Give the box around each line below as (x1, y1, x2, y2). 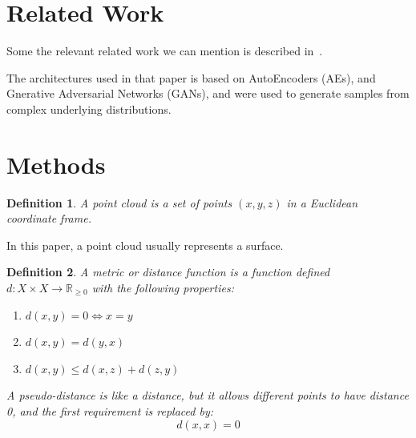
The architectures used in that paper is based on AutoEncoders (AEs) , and (6, 69, 376, 86)
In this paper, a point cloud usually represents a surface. (6, 236, 284, 253)
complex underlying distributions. (6, 100, 172, 117)
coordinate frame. (6, 210, 91, 227)
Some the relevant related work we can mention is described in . (6, 42, 323, 59)
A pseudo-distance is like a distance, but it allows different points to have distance (6, 387, 409, 404)
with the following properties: (91, 279, 234, 295)
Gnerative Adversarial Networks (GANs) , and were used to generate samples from (6, 85, 410, 102)
